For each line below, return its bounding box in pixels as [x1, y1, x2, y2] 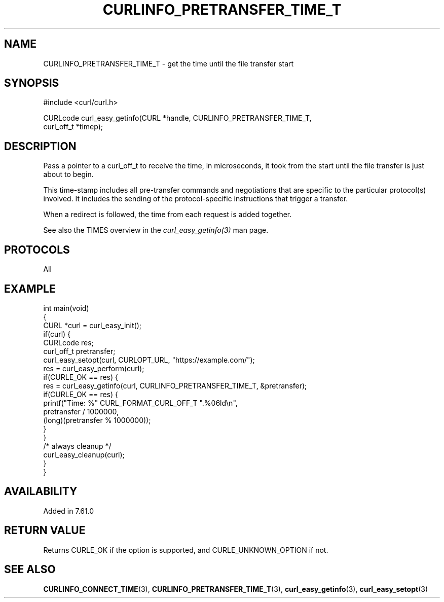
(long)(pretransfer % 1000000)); [43, 415, 151, 424]
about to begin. [43, 170, 94, 179]
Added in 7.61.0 [43, 506, 94, 515]
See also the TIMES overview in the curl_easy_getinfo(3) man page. [43, 226, 269, 235]
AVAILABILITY [4, 485, 78, 498]
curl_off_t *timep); [43, 122, 103, 131]
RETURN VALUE [4, 524, 86, 537]
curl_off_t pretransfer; [43, 346, 116, 356]
